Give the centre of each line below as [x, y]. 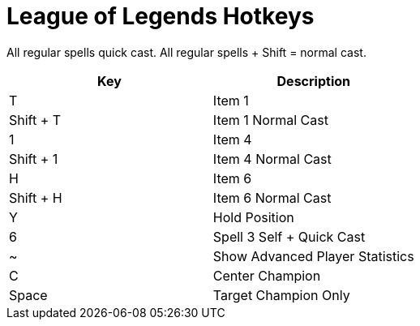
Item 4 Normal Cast [272, 159]
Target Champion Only [281, 295]
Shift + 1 [34, 159]
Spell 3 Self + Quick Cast [289, 236]
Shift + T [35, 120]
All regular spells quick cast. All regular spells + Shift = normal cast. [186, 52]
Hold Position [253, 217]
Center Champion [267, 275]
